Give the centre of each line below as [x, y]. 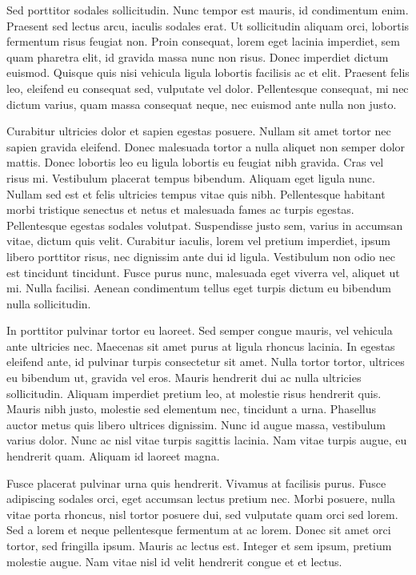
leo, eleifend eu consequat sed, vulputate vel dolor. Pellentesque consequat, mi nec [208, 88]
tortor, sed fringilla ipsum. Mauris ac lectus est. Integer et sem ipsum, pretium [199, 545]
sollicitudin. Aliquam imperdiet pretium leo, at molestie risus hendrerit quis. [194, 393]
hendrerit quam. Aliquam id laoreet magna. [113, 456]
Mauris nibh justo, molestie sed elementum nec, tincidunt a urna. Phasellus [191, 409]
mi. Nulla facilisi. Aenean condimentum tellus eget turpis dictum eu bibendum [199, 288]
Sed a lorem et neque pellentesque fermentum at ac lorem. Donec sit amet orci [199, 530]
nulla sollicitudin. [49, 303]
